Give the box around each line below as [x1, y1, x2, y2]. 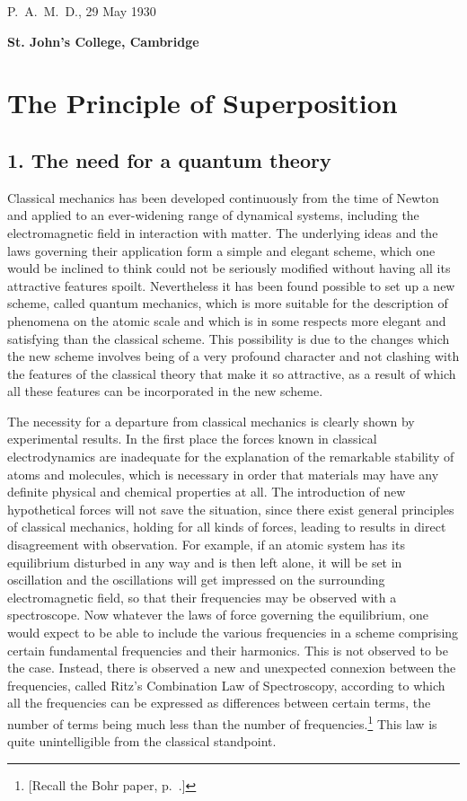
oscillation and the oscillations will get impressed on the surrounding [7, 570, 385, 589]
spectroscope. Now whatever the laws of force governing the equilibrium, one [7, 605, 429, 624]
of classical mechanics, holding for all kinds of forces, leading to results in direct [7, 517, 446, 536]
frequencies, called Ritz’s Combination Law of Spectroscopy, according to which [7, 675, 445, 694]
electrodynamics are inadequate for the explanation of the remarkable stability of [7, 447, 454, 466]
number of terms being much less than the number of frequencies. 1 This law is [7, 711, 437, 733]
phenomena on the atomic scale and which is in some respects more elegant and [7, 311, 446, 330]
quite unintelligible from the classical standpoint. [7, 732, 277, 751]
